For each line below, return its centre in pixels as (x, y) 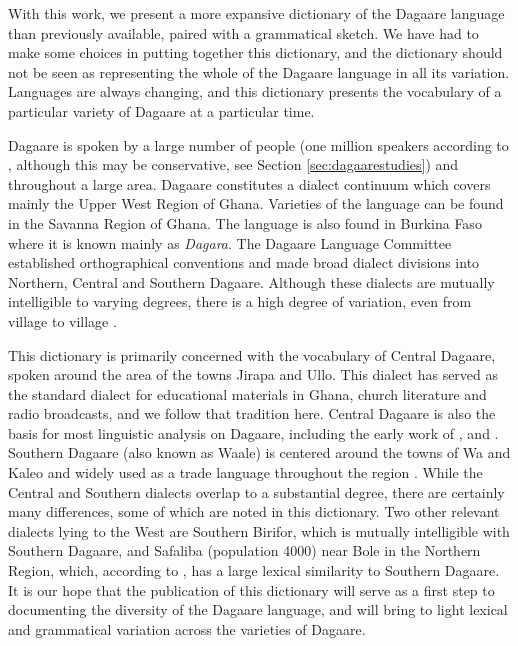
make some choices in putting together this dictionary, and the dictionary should (255, 52)
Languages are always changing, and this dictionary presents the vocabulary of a (255, 91)
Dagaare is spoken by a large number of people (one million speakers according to (258, 144)
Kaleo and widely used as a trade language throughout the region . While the (245, 472)
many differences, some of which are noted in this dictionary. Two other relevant (254, 511)
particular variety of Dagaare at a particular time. (161, 110)
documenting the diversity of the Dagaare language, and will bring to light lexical (258, 609)
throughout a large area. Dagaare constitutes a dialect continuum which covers (249, 183)
